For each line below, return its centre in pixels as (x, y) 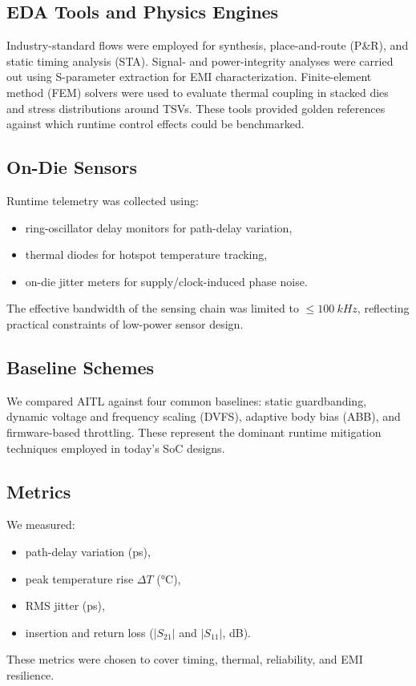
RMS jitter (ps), (65, 605)
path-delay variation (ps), (88, 551)
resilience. (30, 674)
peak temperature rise (79, 578)
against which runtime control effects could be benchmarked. (155, 124)
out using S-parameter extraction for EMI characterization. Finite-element (189, 77)
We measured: (41, 525)
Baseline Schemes (81, 367)
